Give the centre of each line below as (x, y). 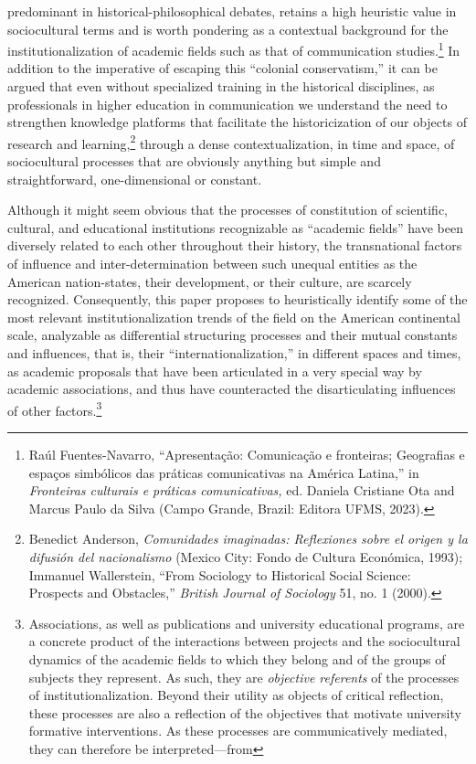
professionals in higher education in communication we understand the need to (227, 104)
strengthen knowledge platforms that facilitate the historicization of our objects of (237, 122)
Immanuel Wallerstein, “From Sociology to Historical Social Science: (220, 574)
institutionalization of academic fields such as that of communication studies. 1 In (234, 49)
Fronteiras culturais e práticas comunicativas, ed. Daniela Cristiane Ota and (242, 490)
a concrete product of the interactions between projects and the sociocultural (244, 641)
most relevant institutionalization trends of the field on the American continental (234, 317)
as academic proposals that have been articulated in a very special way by (215, 371)
